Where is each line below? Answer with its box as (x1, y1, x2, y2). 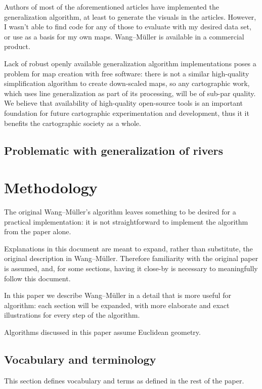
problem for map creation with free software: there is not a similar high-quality (4, 68, 249, 78)
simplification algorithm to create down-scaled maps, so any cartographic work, (4, 78, 250, 89)
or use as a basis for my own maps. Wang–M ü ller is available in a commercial (4, 31, 244, 41)
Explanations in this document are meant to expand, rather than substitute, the (4, 243, 253, 253)
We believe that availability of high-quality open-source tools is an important (4, 98, 243, 108)
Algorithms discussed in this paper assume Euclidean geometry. (4, 326, 201, 337)
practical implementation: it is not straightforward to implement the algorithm (4, 216, 248, 227)
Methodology (4, 177, 98, 198)
